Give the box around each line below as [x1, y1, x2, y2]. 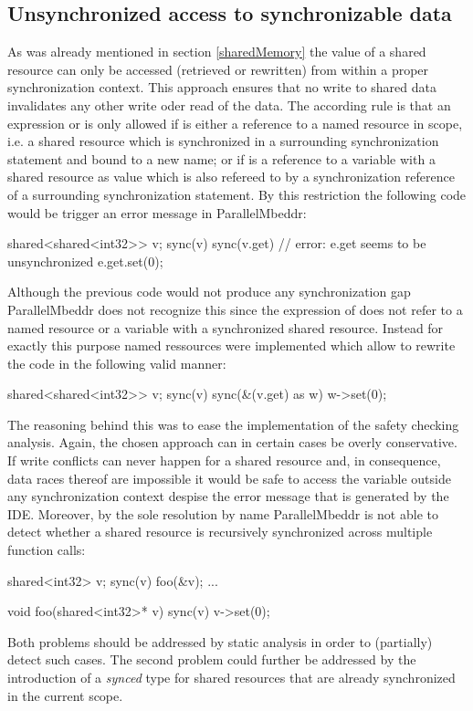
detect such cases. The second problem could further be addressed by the [7, 650, 416, 669]
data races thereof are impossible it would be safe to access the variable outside [7, 468, 451, 487]
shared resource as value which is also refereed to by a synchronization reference [7, 167, 455, 186]
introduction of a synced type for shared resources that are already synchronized [7, 668, 456, 687]
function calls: [7, 540, 86, 559]
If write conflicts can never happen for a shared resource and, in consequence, [7, 451, 441, 470]
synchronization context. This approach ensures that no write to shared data [7, 78, 436, 97]
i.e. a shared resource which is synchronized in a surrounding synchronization [7, 131, 439, 151]
